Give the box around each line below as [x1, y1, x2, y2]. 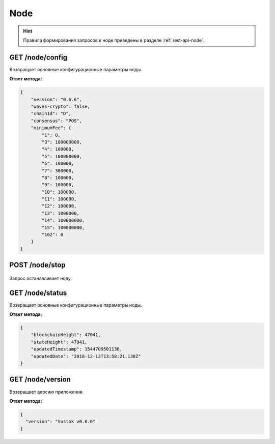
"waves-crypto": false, [31, 104, 90, 109]
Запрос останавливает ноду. [9, 275, 72, 281]
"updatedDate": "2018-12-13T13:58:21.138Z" [31, 353, 141, 359]
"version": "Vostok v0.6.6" [25, 419, 96, 425]
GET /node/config [9, 53, 68, 62]
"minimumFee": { [31, 125, 71, 131]
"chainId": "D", [31, 111, 71, 116]
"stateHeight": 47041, [31, 339, 88, 345]
